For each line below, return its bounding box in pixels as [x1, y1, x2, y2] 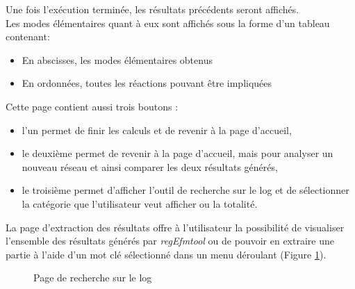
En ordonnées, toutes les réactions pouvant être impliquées [22, 76, 272, 90]
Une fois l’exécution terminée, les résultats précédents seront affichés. [6, 2, 299, 16]
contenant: [6, 29, 50, 44]
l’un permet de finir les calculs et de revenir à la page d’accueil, [22, 122, 292, 137]
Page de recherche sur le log [33, 270, 152, 285]
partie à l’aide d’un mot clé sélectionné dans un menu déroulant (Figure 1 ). [6, 247, 327, 261]
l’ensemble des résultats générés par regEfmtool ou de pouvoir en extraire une [6, 233, 334, 248]
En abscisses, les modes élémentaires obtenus [22, 52, 213, 67]
